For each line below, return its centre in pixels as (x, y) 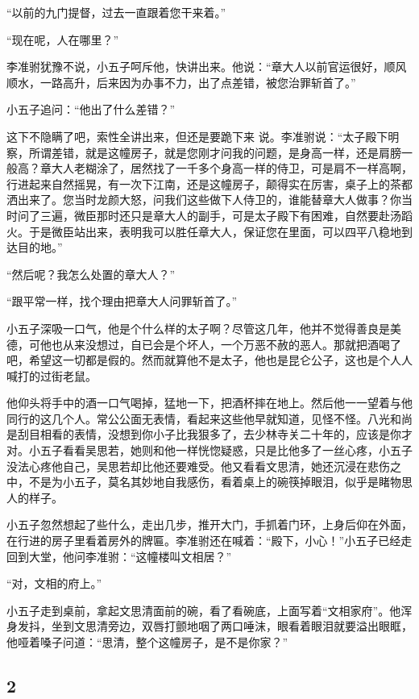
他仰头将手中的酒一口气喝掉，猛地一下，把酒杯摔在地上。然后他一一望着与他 (209, 403)
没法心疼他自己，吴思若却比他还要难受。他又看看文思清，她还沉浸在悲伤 (198, 466)
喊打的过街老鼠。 (52, 375)
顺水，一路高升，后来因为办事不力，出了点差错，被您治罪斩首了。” (181, 82)
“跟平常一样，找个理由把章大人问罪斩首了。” (122, 301)
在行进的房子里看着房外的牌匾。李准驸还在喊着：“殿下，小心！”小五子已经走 (209, 541)
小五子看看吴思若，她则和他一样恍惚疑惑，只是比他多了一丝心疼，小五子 (220, 450)
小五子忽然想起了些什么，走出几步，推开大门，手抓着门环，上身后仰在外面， (209, 524)
